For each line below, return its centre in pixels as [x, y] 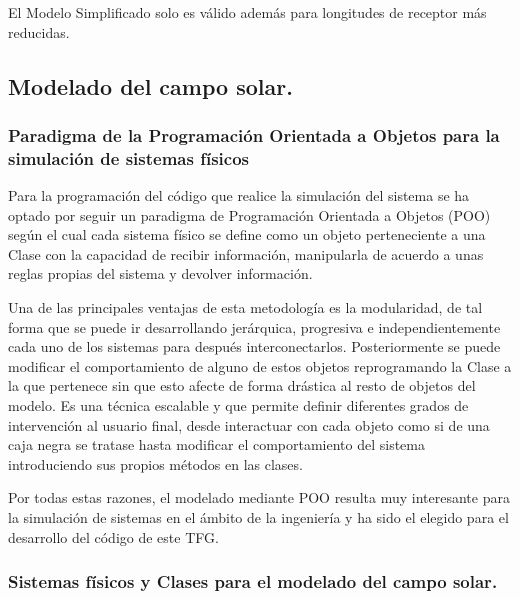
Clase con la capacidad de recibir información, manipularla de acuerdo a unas [246, 253]
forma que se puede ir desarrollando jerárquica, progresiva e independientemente [254, 326]
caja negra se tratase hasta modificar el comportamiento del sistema [216, 444]
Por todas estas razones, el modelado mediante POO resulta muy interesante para [259, 497]
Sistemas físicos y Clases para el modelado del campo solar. [253, 581]
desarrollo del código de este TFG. [113, 536]
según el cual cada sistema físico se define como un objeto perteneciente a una [247, 234]
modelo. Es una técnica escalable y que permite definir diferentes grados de [238, 405]
